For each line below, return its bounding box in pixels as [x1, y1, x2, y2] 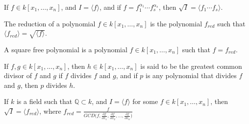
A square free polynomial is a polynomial [4, 44, 127, 54]
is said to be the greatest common [140, 61, 242, 71]
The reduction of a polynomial [4, 18, 96, 28]
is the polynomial [150, 18, 202, 28]
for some [132, 96, 158, 106]
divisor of [4, 70, 32, 81]
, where [39, 105, 61, 116]
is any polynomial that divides [146, 70, 237, 81]
